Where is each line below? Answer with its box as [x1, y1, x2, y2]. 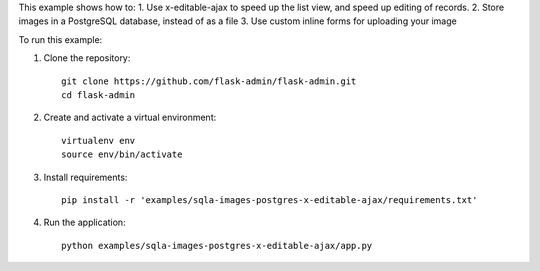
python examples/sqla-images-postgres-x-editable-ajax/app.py [61, 240, 373, 251]
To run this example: [18, 33, 103, 45]
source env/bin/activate [61, 149, 183, 160]
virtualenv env [61, 135, 136, 146]
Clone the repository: [43, 52, 131, 64]
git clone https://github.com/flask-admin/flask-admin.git [61, 75, 357, 87]
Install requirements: [43, 171, 128, 183]
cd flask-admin [61, 89, 136, 100]
